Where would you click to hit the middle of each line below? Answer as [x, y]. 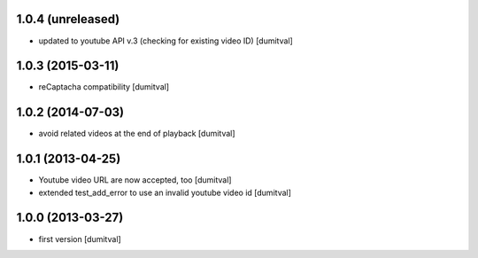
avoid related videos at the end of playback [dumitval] [137, 134]
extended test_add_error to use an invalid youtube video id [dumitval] [165, 192]
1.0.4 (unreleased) [68, 19]
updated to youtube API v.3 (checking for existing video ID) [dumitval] [166, 41]
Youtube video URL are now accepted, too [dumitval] [135, 180]
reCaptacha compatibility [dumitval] [104, 87]
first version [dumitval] [80, 238]
